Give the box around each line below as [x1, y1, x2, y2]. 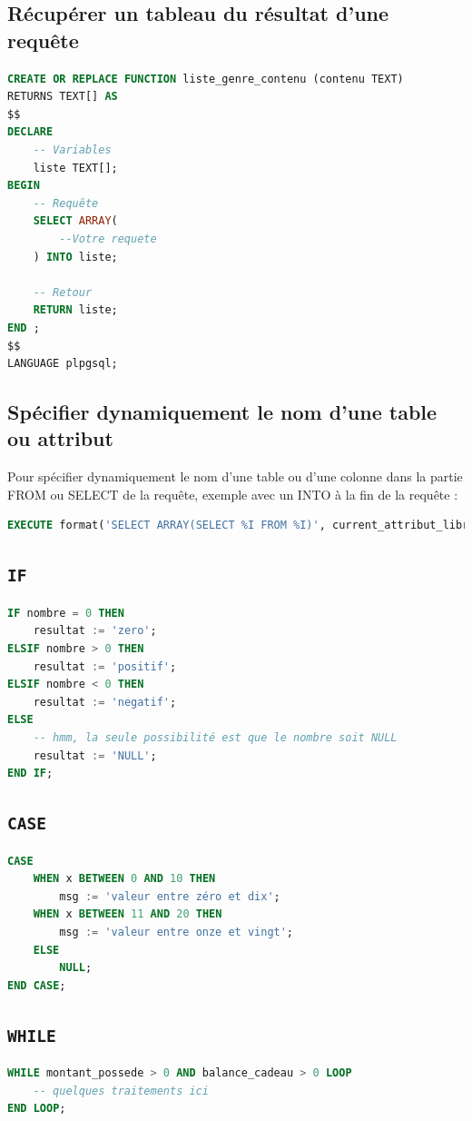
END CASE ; [7, 978, 66, 992]
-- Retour [33, 285, 93, 299]
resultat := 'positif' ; [33, 660, 177, 673]
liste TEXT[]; [33, 161, 118, 174]
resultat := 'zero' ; [33, 624, 157, 638]
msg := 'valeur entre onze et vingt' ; [59, 925, 294, 938]
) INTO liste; [33, 250, 118, 263]
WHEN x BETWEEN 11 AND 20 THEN [33, 908, 222, 921]
